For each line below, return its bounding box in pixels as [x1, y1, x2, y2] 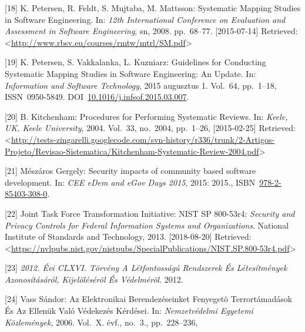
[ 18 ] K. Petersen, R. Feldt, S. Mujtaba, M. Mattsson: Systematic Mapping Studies [5, 2, 301, 14]
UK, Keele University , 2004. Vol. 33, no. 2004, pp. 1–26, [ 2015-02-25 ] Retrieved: [5, 122, 296, 134]
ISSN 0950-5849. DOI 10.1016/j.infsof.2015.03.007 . [5, 90, 189, 103]
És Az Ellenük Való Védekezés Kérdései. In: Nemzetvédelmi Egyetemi [5, 304, 253, 317]
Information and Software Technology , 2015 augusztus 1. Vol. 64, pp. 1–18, [5, 79, 277, 91]
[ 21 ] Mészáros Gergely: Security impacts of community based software [5, 165, 256, 177]
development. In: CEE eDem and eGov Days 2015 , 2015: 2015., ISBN [5, 176, 256, 188]
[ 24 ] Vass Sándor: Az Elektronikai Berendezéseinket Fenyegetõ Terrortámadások [5, 293, 293, 305]
